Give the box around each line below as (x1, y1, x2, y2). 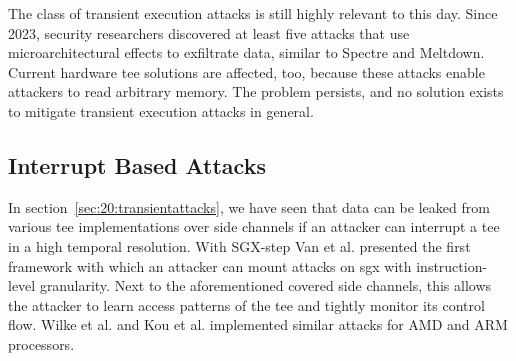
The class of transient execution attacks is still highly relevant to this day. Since (8, 3, 498, 23)
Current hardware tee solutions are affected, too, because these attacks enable (8, 61, 485, 82)
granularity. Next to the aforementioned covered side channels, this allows (39, 275, 492, 296)
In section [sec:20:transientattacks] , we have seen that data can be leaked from (8, 196, 490, 217)
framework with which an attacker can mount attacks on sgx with (8, 255, 412, 276)
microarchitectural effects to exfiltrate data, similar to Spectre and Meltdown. (8, 42, 485, 63)
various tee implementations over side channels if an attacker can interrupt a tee (8, 216, 500, 237)
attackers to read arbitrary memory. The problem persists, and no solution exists (8, 81, 504, 102)
